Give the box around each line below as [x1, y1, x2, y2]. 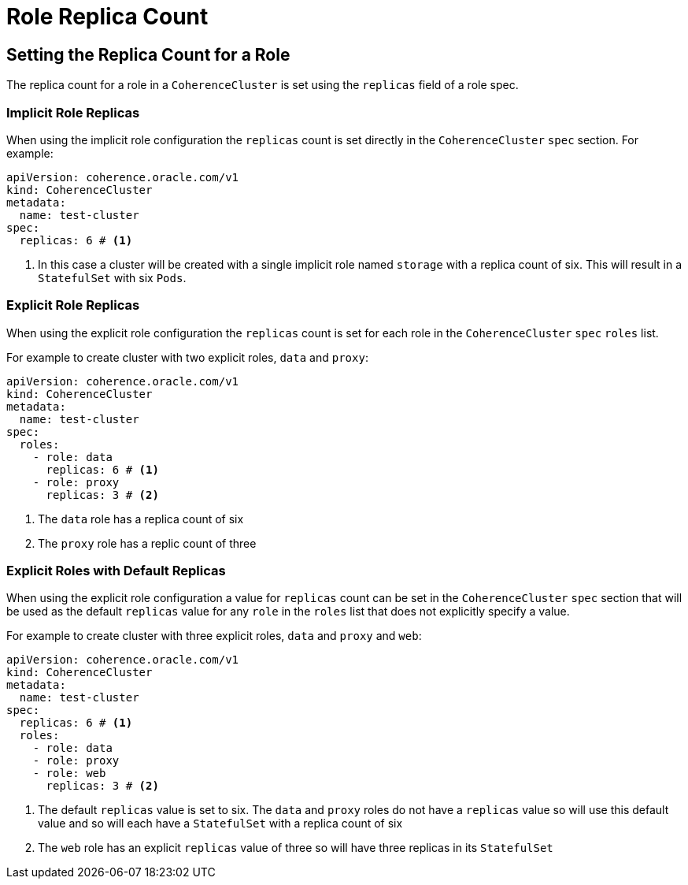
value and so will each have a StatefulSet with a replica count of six [38, 816, 403, 831]
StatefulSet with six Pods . [38, 270, 187, 284]
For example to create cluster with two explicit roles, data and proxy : [6, 350, 368, 364]
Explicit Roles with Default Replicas [6, 563, 226, 579]
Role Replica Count [6, 3, 209, 30]
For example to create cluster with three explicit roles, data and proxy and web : [6, 629, 422, 643]
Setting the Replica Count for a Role [6, 44, 290, 65]
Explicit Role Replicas [6, 297, 140, 314]
